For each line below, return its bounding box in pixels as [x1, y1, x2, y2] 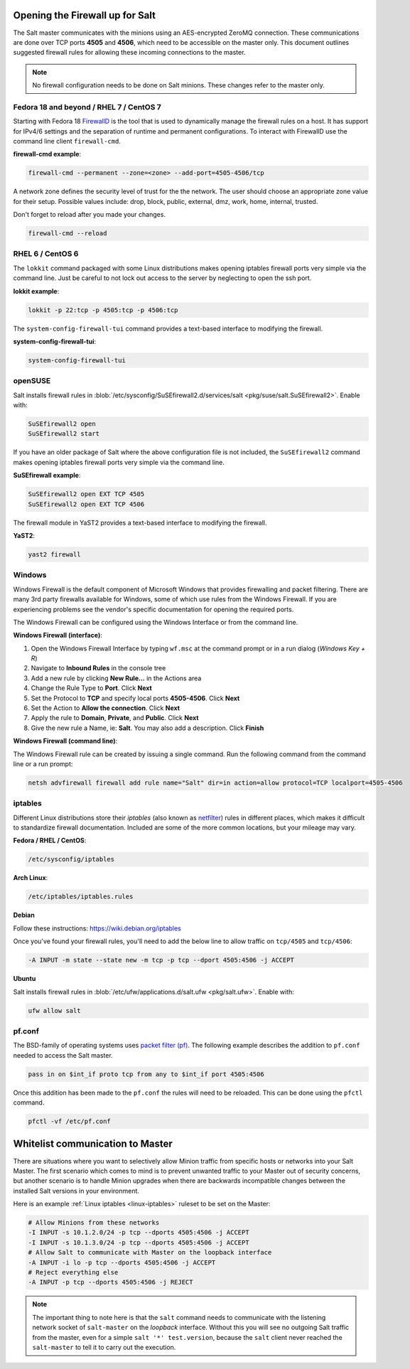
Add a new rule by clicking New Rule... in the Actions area [31, 674, 202, 682]
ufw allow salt [28, 1006, 81, 1014]
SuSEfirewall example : [13, 471, 81, 480]
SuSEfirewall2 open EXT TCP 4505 [28, 490, 145, 498]
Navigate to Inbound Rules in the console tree [31, 664, 166, 672]
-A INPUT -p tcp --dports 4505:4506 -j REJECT [28, 1278, 193, 1287]
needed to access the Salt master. [13, 1051, 113, 1059]
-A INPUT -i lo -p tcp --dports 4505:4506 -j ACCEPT [28, 1258, 216, 1267]
